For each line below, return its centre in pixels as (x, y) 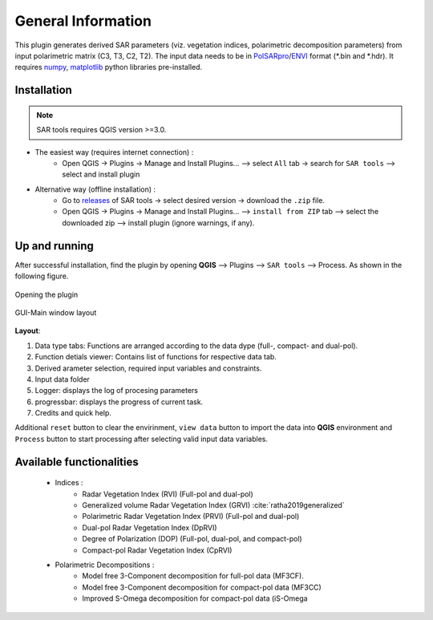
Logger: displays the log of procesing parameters (116, 391)
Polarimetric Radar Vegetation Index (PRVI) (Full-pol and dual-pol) (191, 517)
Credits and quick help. (73, 413)
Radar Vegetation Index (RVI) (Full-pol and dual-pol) (168, 494)
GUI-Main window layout (56, 312)
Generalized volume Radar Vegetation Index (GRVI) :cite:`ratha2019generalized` (213, 505)
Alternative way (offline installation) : (95, 189)
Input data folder (62, 379)
